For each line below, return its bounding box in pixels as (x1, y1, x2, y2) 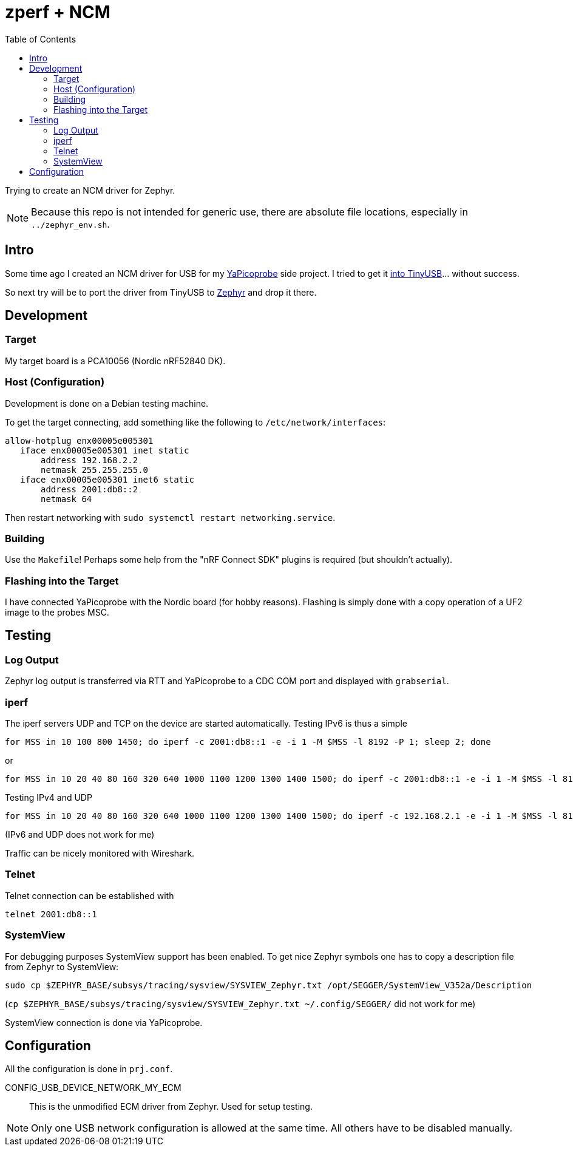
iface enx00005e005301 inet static (20, 445, 189, 455)
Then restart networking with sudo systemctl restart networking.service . (5, 512, 336, 523)
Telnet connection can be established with (5, 890, 174, 901)
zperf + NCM (5, 2, 110, 22)
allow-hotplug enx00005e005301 (5, 435, 154, 446)
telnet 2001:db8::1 (5, 909, 97, 919)
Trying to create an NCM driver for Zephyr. (5, 185, 175, 195)
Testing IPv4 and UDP (5, 792, 92, 803)
